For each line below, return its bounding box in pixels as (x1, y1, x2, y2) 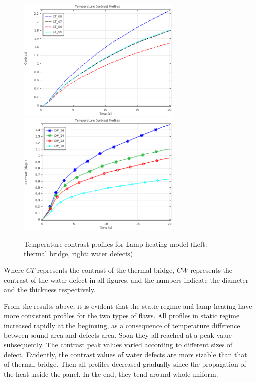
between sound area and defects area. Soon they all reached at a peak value (4, 330, 232, 340)
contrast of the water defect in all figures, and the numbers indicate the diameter (4, 274, 249, 285)
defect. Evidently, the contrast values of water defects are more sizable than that (4, 349, 247, 359)
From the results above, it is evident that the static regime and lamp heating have (4, 301, 252, 311)
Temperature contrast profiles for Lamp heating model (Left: (24, 238, 207, 249)
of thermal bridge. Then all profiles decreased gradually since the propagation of (4, 359, 246, 369)
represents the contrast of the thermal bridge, (37, 265, 175, 275)
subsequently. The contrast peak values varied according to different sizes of (4, 340, 233, 350)
